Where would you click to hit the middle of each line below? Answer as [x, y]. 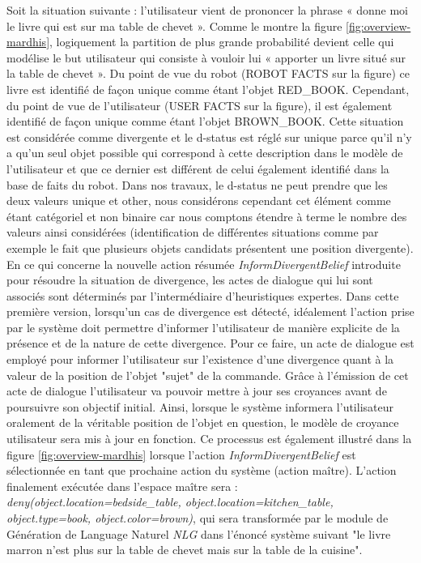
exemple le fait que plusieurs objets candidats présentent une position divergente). [210, 247]
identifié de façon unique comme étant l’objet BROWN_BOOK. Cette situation [205, 121]
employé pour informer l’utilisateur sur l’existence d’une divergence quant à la [200, 359]
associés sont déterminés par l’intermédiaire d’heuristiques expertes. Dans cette [203, 295]
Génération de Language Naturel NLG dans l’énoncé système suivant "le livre [199, 533]
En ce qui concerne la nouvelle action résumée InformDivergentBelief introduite [204, 264]
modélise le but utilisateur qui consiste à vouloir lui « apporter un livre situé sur [206, 57]
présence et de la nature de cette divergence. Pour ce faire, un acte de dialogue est [210, 343]
